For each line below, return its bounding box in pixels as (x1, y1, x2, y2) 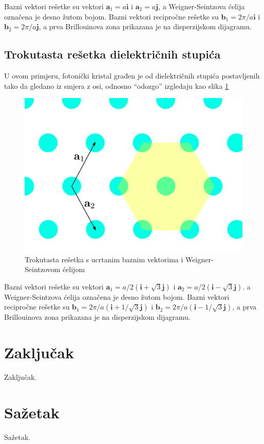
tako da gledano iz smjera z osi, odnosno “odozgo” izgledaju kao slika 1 (4, 80, 229, 91)
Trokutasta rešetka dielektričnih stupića (4, 46, 221, 62)
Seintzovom (25, 264, 61, 275)
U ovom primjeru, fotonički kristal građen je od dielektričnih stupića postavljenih (4, 70, 260, 81)
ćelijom (62, 264, 85, 275)
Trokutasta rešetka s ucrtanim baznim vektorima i (25, 254, 183, 264)
